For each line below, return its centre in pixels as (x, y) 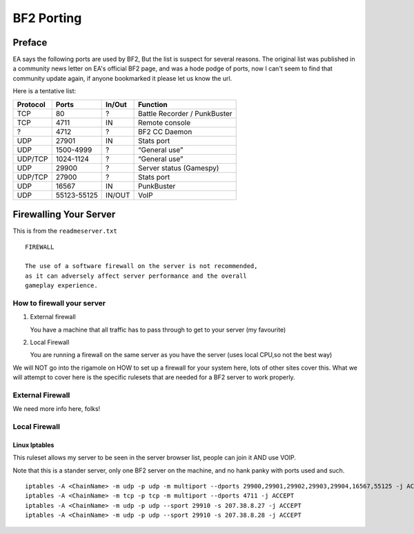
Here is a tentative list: (45, 91)
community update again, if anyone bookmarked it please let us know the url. (122, 78)
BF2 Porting (47, 18)
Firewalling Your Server (64, 214)
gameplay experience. (61, 286)
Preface (30, 42)
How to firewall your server (59, 303)
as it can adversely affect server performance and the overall (136, 276)
